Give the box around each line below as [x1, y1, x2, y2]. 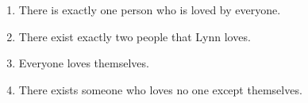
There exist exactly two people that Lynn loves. [18, 28, 251, 44]
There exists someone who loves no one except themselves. [18, 81, 302, 97]
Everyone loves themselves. [18, 55, 149, 71]
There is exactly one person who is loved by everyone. [18, 2, 281, 17]
